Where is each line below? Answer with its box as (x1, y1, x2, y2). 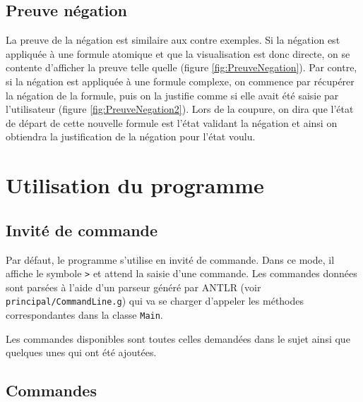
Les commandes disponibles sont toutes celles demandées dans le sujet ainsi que (6, 331, 350, 346)
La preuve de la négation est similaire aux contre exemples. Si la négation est (6, 32, 340, 47)
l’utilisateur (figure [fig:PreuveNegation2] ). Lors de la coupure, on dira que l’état (6, 102, 354, 116)
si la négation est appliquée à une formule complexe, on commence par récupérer (6, 73, 355, 88)
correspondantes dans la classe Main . (6, 307, 163, 322)
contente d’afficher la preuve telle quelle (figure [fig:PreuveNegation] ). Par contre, (6, 60, 357, 75)
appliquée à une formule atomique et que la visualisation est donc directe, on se (6, 46, 350, 61)
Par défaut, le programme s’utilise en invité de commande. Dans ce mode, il (6, 252, 335, 267)
